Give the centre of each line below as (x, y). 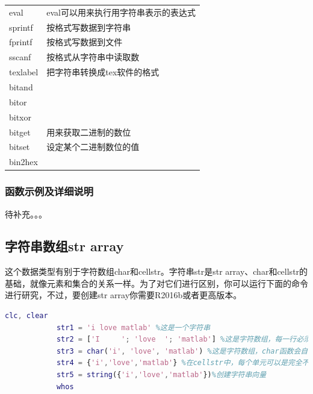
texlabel (24, 72)
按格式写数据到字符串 (89, 27)
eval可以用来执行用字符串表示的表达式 (121, 12)
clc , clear (26, 316)
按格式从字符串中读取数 (93, 57)
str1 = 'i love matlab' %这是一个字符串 (133, 327)
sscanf (20, 57)
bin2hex (23, 162)
